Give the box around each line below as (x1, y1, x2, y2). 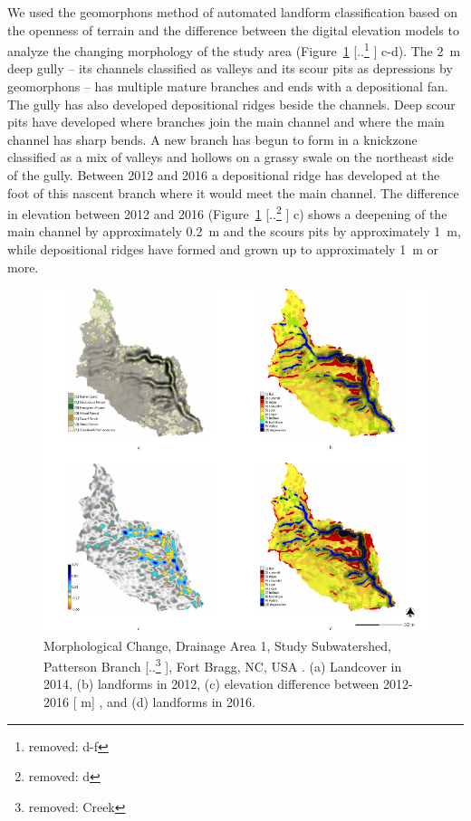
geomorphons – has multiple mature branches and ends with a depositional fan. (7, 77, 448, 96)
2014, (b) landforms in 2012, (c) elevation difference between (43, 674, 380, 693)
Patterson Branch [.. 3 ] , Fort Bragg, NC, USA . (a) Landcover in (43, 654, 402, 675)
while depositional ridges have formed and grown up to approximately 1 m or (7, 240, 438, 259)
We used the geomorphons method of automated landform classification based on (7, 3, 458, 21)
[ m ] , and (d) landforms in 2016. (72, 692, 255, 711)
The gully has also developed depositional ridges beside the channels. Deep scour (7, 94, 456, 113)
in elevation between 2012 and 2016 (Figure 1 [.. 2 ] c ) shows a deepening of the (7, 202, 447, 223)
